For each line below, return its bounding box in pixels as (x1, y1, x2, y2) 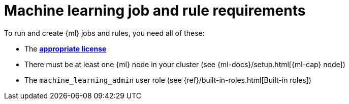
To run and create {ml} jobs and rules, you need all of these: (4, 28, 205, 37)
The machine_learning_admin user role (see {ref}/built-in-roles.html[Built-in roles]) (24, 75, 311, 84)
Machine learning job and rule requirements (4, 2, 306, 19)
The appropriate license (24, 44, 107, 53)
